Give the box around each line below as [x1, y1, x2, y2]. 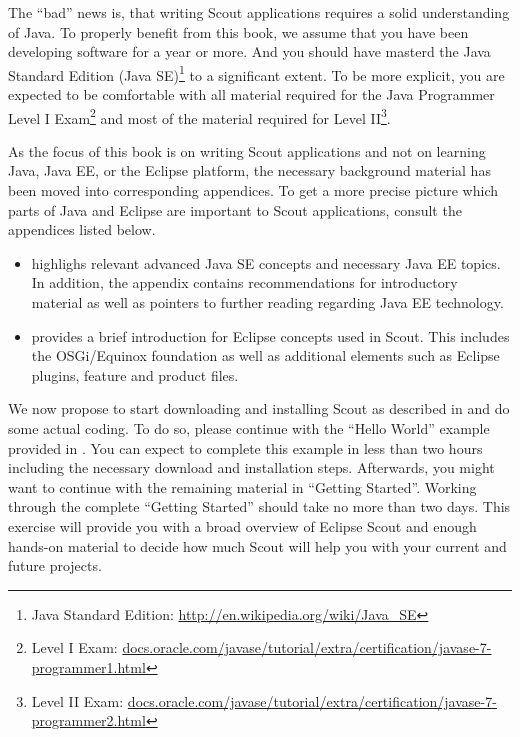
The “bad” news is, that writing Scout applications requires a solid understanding [8, 2, 510, 22]
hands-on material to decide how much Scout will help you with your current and [8, 535, 507, 556]
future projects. [8, 555, 102, 576]
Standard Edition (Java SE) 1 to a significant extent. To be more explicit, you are [8, 61, 505, 85]
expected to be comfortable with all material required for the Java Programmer [8, 84, 495, 105]
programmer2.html [31, 710, 146, 731]
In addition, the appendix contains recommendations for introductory [31, 272, 458, 293]
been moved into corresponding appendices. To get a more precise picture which [8, 180, 499, 201]
